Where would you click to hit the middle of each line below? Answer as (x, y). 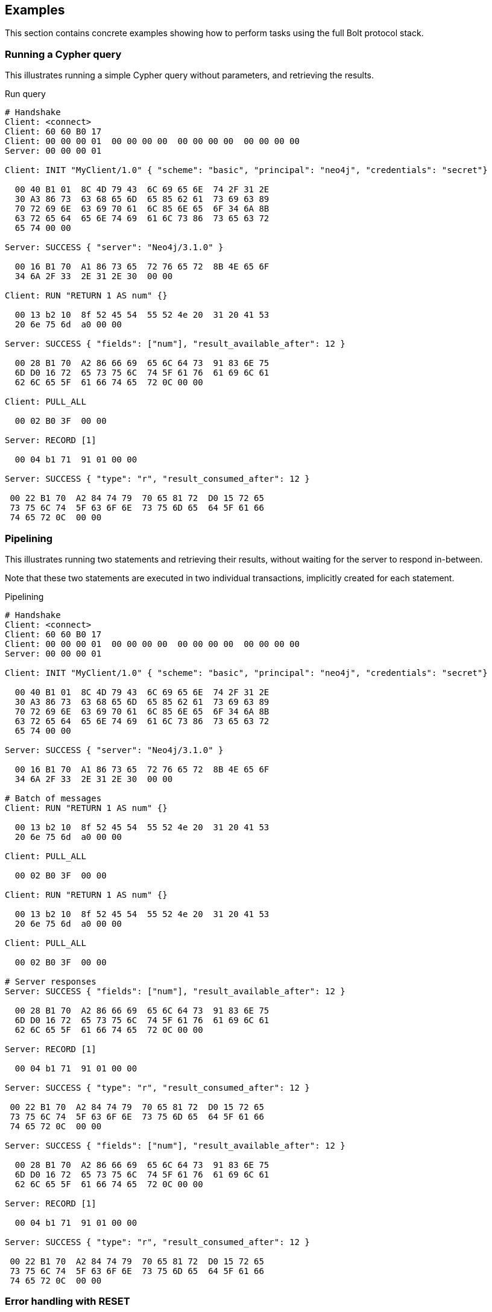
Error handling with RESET (68, 1301)
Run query (25, 94)
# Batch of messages (53, 798)
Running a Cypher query (63, 54)
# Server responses (51, 981)
